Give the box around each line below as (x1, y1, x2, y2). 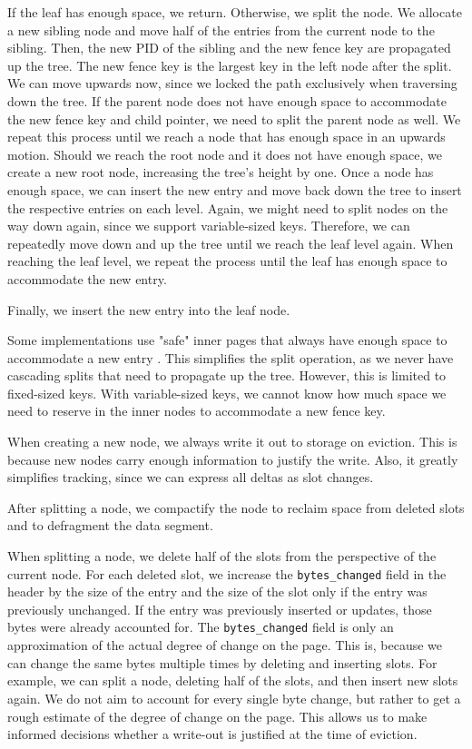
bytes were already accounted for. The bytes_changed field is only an (7, 617, 394, 636)
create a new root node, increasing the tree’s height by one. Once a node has (7, 163, 434, 182)
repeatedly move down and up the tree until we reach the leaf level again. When (7, 233, 454, 252)
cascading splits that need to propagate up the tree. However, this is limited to (7, 366, 447, 385)
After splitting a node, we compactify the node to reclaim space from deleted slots (7, 498, 465, 517)
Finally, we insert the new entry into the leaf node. (7, 300, 290, 319)
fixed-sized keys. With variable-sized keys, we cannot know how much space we (7, 383, 447, 402)
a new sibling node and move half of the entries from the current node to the (7, 20, 435, 39)
